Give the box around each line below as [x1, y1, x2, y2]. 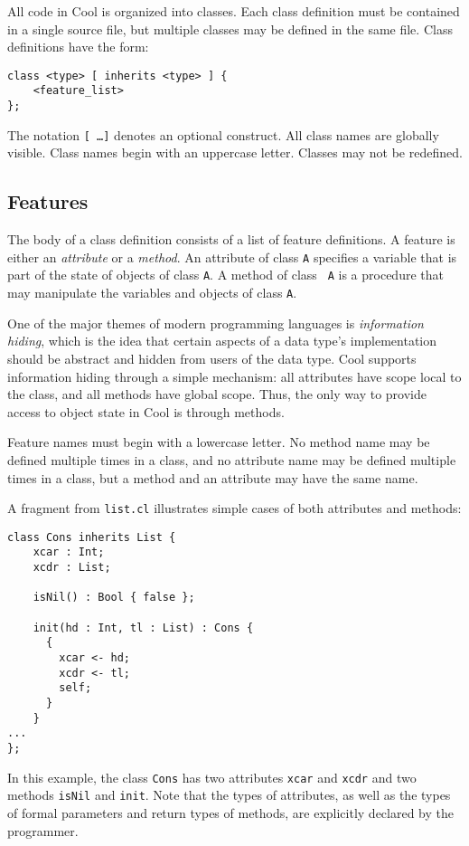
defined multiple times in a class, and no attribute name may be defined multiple [7, 450, 456, 469]
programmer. [7, 821, 79, 840]
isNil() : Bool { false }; [33, 591, 195, 604]
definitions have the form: [7, 37, 149, 56]
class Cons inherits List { [7, 530, 176, 544]
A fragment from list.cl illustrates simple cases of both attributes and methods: [7, 499, 462, 518]
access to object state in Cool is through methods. [7, 402, 285, 421]
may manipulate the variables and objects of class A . [7, 283, 297, 302]
